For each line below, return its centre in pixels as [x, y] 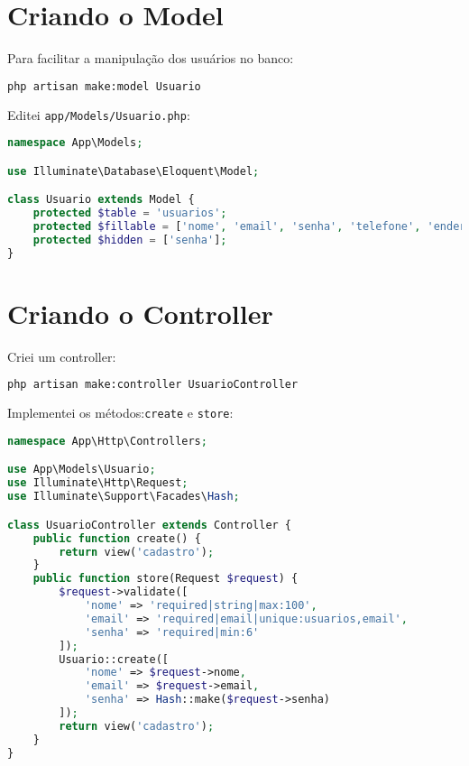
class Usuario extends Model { [101, 200]
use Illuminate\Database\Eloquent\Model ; [133, 171]
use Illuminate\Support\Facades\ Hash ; [124, 497]
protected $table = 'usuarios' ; [130, 213]
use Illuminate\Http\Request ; [98, 483]
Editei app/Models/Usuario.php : [99, 114]
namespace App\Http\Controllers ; [107, 441]
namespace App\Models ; [75, 143]
